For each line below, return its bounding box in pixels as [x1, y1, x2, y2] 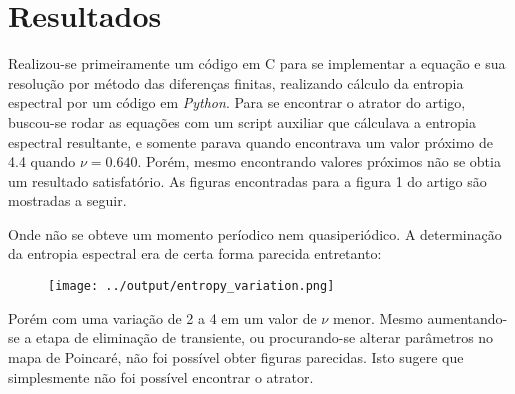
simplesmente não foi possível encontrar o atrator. [8, 366, 314, 387]
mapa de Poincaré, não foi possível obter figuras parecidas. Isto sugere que [8, 346, 464, 367]
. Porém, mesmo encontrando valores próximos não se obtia [137, 151, 501, 172]
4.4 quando [8, 151, 76, 172]
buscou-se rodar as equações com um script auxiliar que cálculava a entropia [8, 111, 476, 132]
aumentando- [427, 307, 508, 328]
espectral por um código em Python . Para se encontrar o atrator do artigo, [8, 92, 466, 113]
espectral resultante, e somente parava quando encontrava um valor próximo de [8, 131, 493, 152]
